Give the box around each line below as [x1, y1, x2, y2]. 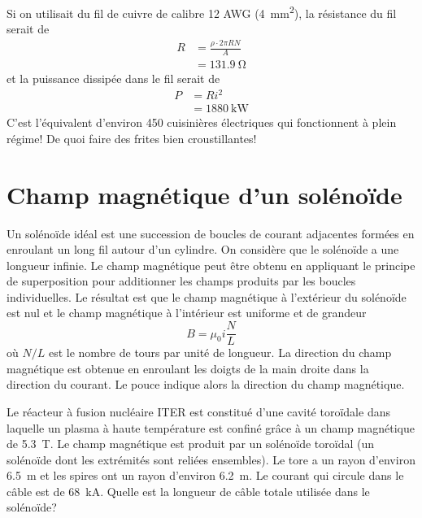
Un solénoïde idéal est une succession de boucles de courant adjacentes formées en [7, 224, 415, 242]
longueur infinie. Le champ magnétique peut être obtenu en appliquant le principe [7, 256, 415, 273]
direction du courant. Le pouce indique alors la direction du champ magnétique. [7, 376, 405, 393]
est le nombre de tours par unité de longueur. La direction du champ [48, 344, 392, 361]
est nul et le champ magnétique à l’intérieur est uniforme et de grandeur [7, 304, 367, 321]
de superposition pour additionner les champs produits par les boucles [7, 272, 356, 289]
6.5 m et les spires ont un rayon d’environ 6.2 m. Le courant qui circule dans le [7, 467, 404, 484]
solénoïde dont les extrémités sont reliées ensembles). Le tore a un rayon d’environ [7, 451, 415, 468]
